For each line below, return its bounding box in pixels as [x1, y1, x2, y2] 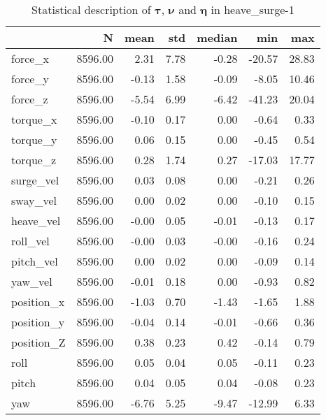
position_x [11, 294, 65, 310]
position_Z [11, 334, 66, 350]
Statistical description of [31, 1, 151, 17]
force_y [11, 71, 49, 87]
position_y [11, 314, 65, 330]
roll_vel [11, 233, 50, 249]
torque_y [11, 131, 57, 147]
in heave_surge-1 [211, 1, 295, 17]
